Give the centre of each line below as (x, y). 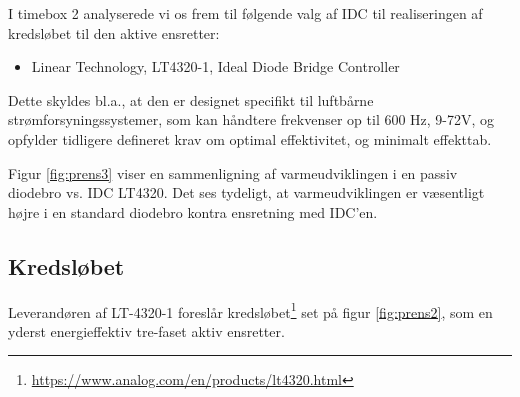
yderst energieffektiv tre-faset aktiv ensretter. (146, 330)
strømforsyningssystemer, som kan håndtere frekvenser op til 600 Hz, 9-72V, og (251, 119)
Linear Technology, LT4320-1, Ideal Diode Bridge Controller (215, 66)
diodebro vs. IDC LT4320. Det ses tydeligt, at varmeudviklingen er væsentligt (246, 192)
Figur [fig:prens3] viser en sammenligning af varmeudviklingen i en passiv (233, 172)
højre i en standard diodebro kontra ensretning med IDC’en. (193, 211)
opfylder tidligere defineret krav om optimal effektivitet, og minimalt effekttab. (250, 138)
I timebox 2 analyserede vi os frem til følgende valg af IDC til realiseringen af (245, 13)
